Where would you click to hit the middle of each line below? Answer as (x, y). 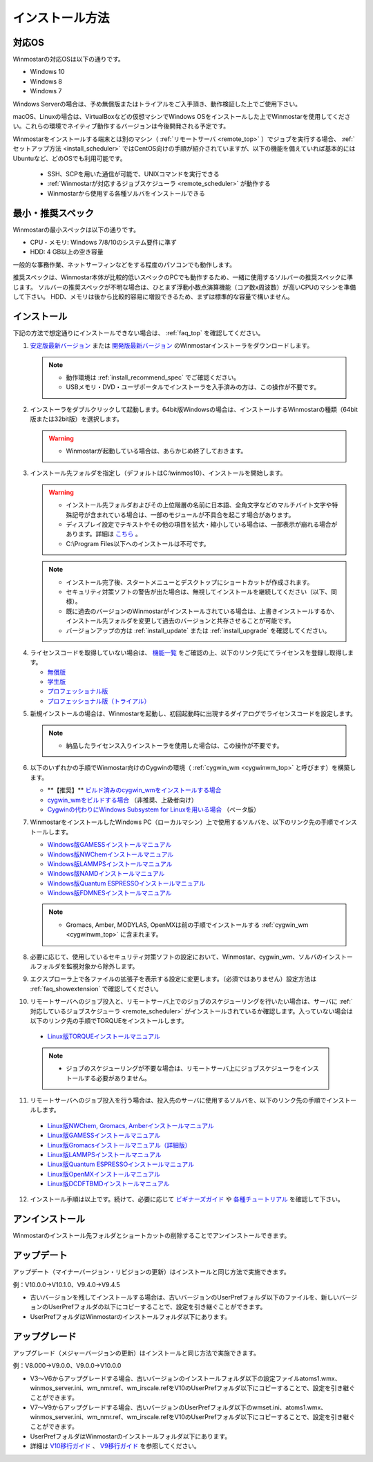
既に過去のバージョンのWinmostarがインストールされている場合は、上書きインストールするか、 (202, 611)
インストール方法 (61, 18)
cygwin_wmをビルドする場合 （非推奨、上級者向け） (123, 800)
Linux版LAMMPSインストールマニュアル (104, 1154)
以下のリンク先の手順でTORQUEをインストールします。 (109, 1021)
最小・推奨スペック (54, 213)
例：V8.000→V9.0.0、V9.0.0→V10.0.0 (67, 1366)
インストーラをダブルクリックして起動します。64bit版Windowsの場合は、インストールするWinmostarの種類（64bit (194, 409)
